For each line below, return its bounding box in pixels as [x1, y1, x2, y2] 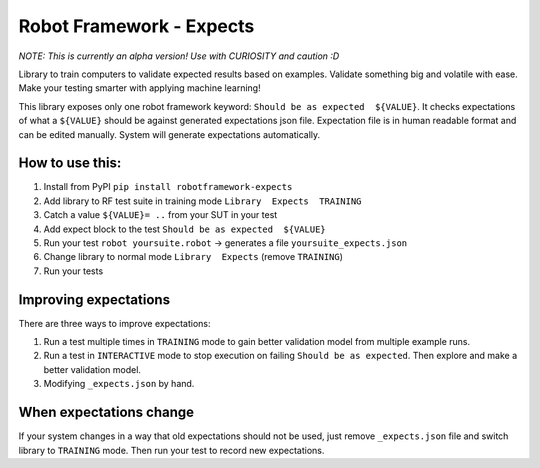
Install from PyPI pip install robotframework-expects [43, 181, 293, 193]
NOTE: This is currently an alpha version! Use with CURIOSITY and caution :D [18, 50, 340, 62]
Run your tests [43, 265, 104, 277]
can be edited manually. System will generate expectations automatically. [18, 128, 321, 140]
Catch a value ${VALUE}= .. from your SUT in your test [43, 209, 278, 221]
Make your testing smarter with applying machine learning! [18, 82, 261, 94]
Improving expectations [18, 291, 170, 308]
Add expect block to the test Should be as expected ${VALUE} [43, 223, 327, 235]
